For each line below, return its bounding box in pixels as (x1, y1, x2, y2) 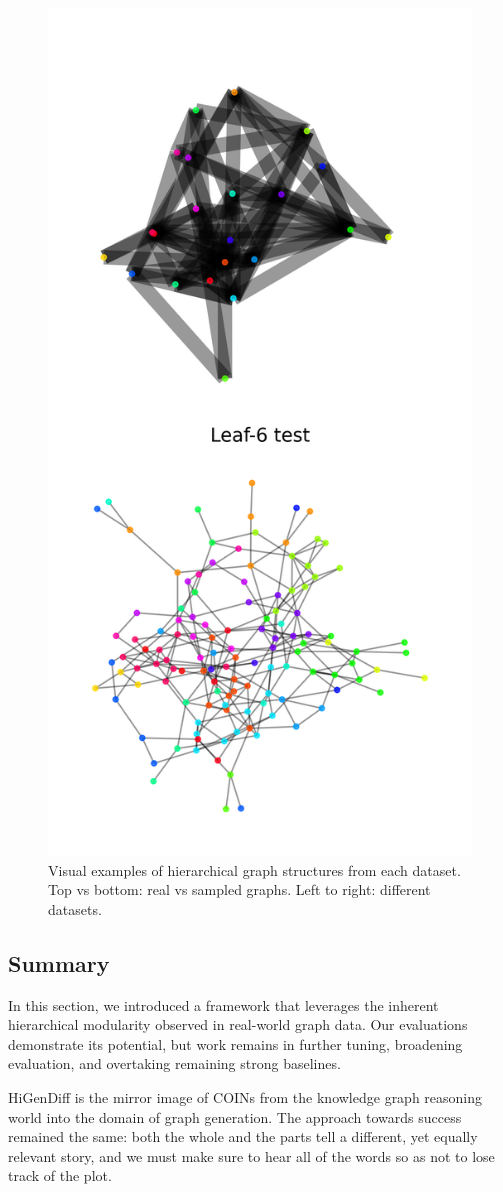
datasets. (48, 898, 102, 919)
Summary (8, 947, 110, 978)
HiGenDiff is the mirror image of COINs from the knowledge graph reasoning (8, 1086, 483, 1107)
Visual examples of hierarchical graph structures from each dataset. (48, 859, 461, 880)
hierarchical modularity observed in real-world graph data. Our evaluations (8, 1014, 468, 1035)
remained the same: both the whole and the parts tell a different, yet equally (8, 1126, 478, 1147)
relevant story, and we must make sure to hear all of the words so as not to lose (8, 1145, 495, 1166)
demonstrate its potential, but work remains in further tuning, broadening (8, 1033, 463, 1054)
